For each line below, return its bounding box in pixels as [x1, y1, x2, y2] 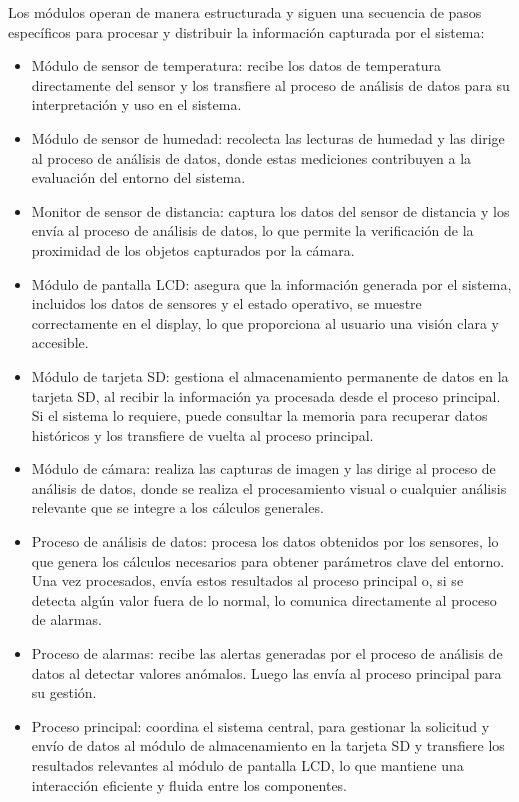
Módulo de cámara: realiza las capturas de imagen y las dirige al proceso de [31, 458, 496, 479]
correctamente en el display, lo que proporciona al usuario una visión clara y [31, 312, 499, 333]
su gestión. [31, 682, 97, 703]
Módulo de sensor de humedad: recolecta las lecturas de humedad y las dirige [31, 127, 505, 148]
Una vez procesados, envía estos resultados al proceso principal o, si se [31, 570, 464, 591]
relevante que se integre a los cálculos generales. [31, 497, 324, 518]
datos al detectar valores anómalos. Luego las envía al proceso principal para [31, 662, 502, 683]
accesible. [31, 332, 89, 353]
